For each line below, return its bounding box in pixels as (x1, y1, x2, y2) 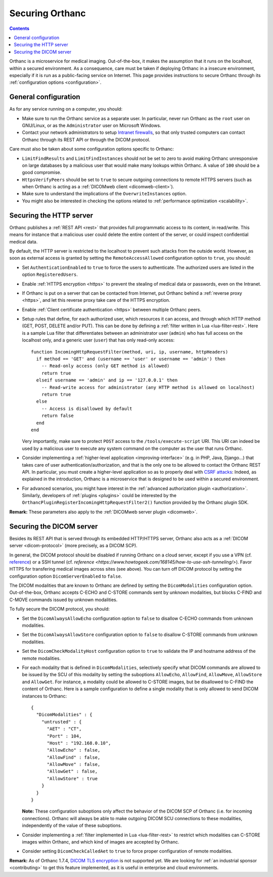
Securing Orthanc (9, 8, 86, 19)
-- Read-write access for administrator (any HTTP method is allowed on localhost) (41, 384, 255, 390)
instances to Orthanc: (22, 693, 67, 699)
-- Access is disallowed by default (41, 406, 132, 411)
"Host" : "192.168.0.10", (47, 740, 111, 746)
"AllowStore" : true (47, 776, 98, 781)
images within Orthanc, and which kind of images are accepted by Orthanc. (22, 838, 179, 845)
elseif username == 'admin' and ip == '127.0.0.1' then (36, 377, 178, 383)
